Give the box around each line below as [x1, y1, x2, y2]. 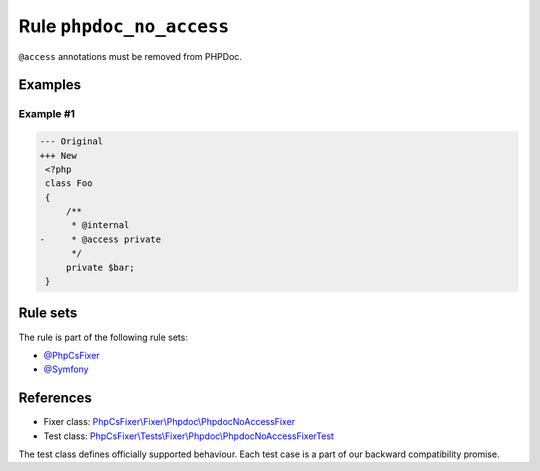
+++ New [39, 150, 77, 161]
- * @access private [39, 233, 162, 245]
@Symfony [43, 363, 89, 375]
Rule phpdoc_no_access [18, 15, 230, 37]
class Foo [45, 178, 93, 189]
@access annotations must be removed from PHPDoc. [18, 50, 242, 62]
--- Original [39, 136, 104, 147]
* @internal [71, 220, 130, 231]
